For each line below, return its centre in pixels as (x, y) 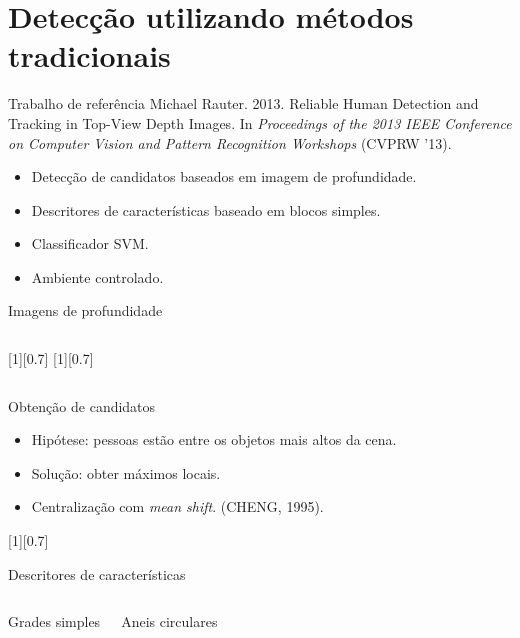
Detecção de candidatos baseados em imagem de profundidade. (224, 176)
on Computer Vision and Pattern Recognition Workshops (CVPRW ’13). (230, 142)
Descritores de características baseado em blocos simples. (206, 209)
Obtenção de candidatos (82, 405)
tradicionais (89, 55)
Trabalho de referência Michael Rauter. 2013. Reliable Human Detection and (243, 103)
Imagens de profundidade (85, 310)
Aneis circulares (169, 621)
